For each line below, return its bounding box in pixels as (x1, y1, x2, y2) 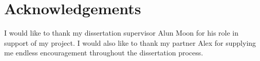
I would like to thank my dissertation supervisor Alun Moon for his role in (4, 27, 239, 38)
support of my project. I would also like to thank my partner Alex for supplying (4, 37, 256, 48)
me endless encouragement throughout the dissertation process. (4, 47, 203, 58)
